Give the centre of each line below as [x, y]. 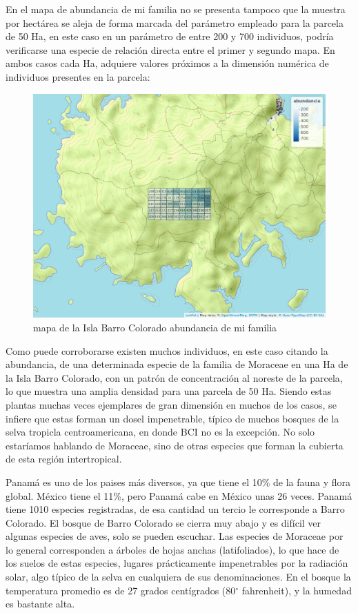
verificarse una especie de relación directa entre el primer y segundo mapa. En [170, 49]
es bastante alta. [40, 604]
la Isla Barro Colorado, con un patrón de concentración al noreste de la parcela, [174, 377]
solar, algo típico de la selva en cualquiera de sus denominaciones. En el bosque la [178, 577]
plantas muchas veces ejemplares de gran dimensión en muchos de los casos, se [171, 404]
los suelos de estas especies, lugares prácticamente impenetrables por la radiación [177, 563]
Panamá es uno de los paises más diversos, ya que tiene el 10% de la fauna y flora [178, 481]
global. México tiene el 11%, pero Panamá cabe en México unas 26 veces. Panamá [179, 495]
